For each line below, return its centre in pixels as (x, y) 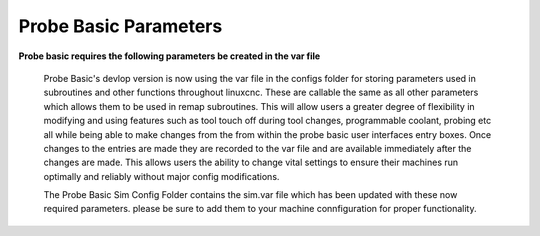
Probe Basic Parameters (120, 26)
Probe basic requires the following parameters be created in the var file (169, 56)
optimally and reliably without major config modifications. (161, 176)
